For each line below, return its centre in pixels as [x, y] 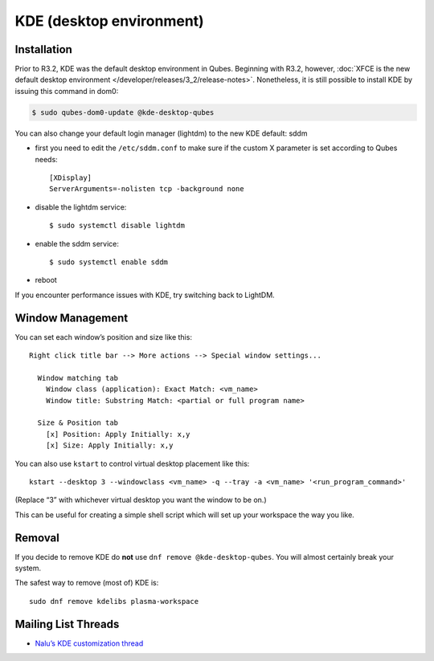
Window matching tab [78, 378]
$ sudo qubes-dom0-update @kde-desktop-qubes [123, 112]
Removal [37, 538]
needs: [46, 159]
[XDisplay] [71, 177]
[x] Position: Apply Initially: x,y [118, 434]
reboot [46, 280]
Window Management [72, 318]
